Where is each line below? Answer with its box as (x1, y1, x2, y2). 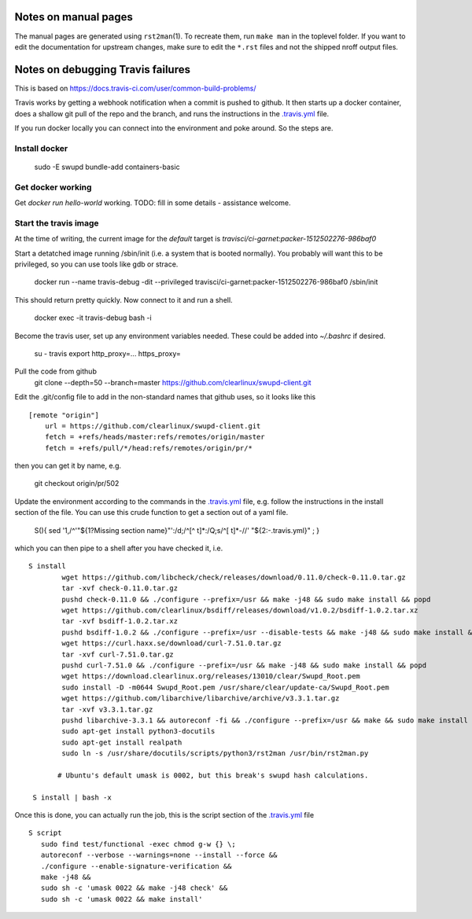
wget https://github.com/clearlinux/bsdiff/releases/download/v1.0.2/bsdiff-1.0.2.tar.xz (61, 605, 419, 615)
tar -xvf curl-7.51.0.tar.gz (61, 649, 175, 659)
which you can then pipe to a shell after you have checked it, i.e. (14, 543, 223, 553)
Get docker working (14, 182, 92, 193)
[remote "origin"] (28, 410, 100, 420)
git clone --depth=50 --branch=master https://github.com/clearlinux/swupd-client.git (34, 377, 312, 387)
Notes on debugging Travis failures (14, 63, 190, 76)
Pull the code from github (14, 366, 98, 377)
